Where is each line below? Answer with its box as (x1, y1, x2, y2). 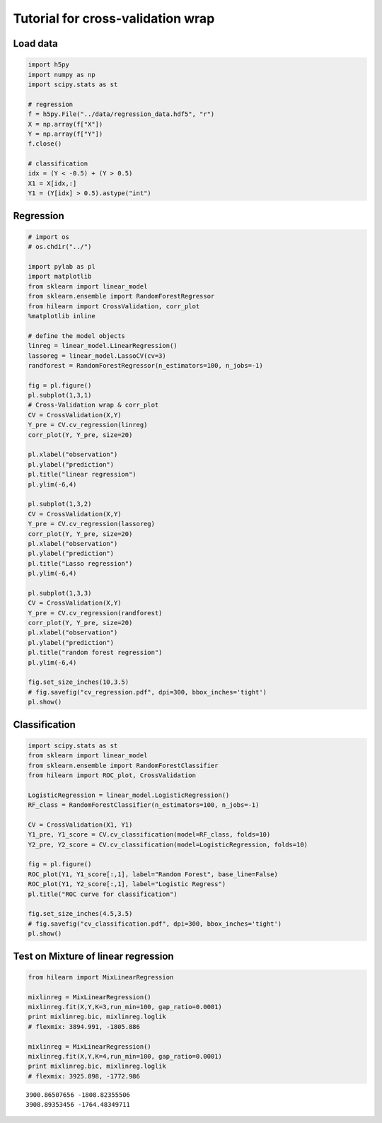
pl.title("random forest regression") (28, 648, 163, 657)
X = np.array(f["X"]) (28, 120, 103, 128)
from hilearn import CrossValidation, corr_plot (28, 302, 200, 310)
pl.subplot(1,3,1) (28, 391, 92, 400)
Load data (13, 37, 58, 50)
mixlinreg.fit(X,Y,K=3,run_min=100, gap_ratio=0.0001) (28, 1003, 222, 1011)
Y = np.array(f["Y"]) (28, 129, 103, 138)
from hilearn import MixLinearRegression (28, 973, 174, 981)
